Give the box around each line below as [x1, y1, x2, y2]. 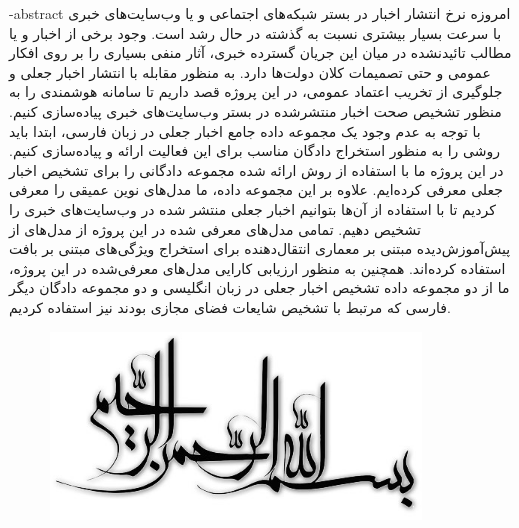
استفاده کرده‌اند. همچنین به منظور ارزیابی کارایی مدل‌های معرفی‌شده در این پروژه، [9, 257, 506, 278]
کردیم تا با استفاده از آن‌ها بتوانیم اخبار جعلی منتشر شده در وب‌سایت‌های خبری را [9, 198, 496, 219]
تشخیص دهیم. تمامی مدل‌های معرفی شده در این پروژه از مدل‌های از [9, 218, 421, 239]
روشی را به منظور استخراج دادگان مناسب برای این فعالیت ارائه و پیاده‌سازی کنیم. [9, 140, 500, 161]
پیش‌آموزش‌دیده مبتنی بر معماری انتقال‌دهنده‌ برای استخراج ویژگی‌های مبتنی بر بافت [9, 238, 511, 259]
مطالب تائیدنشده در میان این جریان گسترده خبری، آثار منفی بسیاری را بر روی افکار [9, 42, 512, 63]
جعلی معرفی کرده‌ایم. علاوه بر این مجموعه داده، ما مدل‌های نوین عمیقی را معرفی [9, 179, 503, 200]
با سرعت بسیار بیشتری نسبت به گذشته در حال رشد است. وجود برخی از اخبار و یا [9, 22, 502, 43]
